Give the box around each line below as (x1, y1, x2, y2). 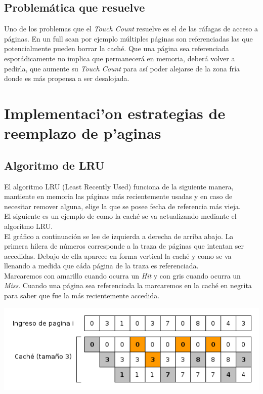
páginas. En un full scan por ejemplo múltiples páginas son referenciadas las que (4, 33, 253, 44)
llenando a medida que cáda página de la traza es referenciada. (4, 260, 199, 271)
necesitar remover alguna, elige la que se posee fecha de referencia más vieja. (4, 201, 241, 211)
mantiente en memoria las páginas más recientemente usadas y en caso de (4, 191, 233, 202)
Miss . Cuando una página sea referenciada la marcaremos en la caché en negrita (4, 280, 252, 291)
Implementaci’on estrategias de (4, 102, 226, 123)
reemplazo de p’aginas (4, 123, 161, 143)
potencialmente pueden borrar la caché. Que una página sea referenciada (4, 43, 229, 54)
